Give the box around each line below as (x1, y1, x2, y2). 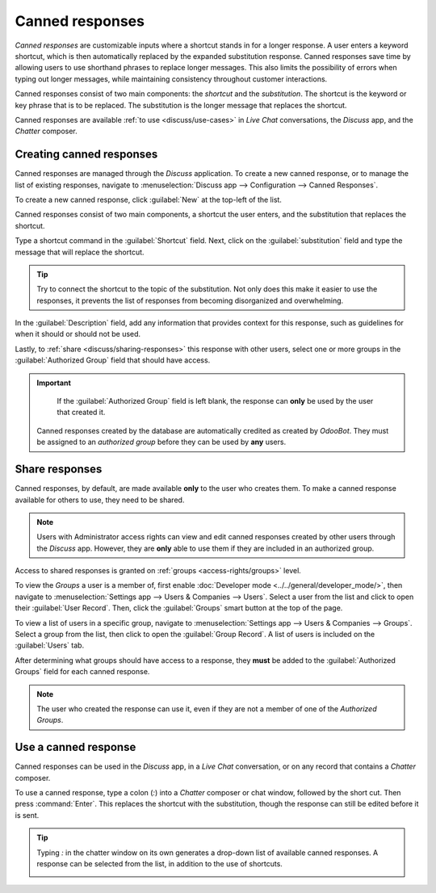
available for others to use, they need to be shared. (15, 495, 185, 505)
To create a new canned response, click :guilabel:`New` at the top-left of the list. (15, 195, 283, 204)
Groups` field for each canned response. (15, 667, 150, 677)
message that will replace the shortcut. (15, 247, 145, 257)
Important (36, 378, 72, 388)
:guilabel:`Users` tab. (15, 640, 85, 650)
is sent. (15, 810, 40, 820)
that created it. (57, 408, 106, 417)
